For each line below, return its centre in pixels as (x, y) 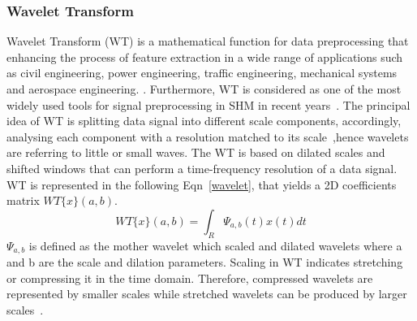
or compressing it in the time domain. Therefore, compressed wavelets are (190, 278)
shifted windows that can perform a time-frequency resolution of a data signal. (202, 168)
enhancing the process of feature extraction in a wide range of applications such (205, 56)
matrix (23, 200)
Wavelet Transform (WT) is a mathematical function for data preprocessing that (208, 41)
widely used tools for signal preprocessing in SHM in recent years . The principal (208, 104)
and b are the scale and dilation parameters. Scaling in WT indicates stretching (205, 262)
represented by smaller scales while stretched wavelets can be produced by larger (207, 294)
